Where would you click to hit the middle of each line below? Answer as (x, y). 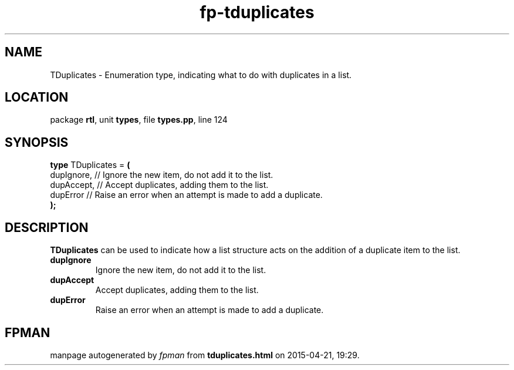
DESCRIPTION (47, 227)
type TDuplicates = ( (90, 165)
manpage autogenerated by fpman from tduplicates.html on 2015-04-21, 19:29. (205, 355)
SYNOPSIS (37, 142)
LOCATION (37, 97)
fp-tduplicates (257, 12)
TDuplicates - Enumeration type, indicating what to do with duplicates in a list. (201, 75)
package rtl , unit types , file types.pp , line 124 (139, 120)
